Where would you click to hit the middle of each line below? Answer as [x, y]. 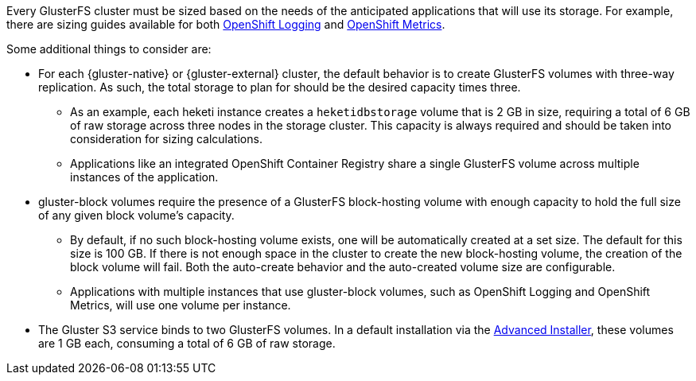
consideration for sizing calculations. [166, 139]
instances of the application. [144, 177]
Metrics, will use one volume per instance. [181, 305]
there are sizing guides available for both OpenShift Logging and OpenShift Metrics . [226, 24]
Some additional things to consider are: [109, 49]
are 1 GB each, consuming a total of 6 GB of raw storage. [187, 343]
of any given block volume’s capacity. [136, 215]
